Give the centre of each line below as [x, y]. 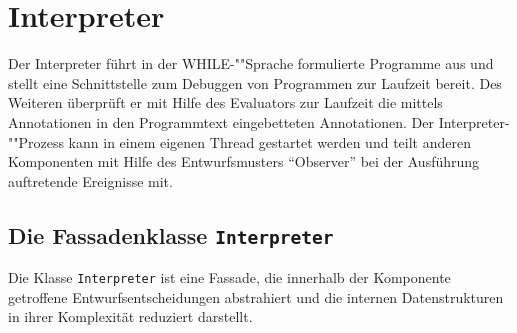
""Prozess [36, 141]
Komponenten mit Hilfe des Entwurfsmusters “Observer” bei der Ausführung [244, 161]
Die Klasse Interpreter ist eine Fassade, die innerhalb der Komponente [229, 277]
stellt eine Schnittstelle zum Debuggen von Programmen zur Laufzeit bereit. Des [255, 82]
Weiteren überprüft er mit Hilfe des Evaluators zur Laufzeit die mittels [225, 102]
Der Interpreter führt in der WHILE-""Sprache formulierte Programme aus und [251, 63]
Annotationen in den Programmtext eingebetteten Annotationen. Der [221, 121]
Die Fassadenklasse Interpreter [171, 234]
